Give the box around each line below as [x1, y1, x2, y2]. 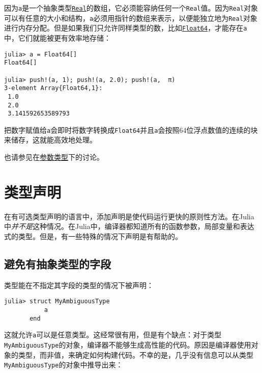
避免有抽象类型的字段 [4, 255, 111, 271]
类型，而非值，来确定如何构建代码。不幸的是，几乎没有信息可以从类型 [18, 349, 253, 360]
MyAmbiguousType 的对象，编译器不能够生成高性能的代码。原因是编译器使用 [4, 339, 251, 350]
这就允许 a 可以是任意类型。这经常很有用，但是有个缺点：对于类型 [4, 329, 222, 340]
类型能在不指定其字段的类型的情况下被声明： [4, 279, 154, 290]
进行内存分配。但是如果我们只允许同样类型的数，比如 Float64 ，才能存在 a [4, 22, 247, 33]
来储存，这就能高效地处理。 [4, 134, 97, 145]
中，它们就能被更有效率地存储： [4, 32, 111, 43]
